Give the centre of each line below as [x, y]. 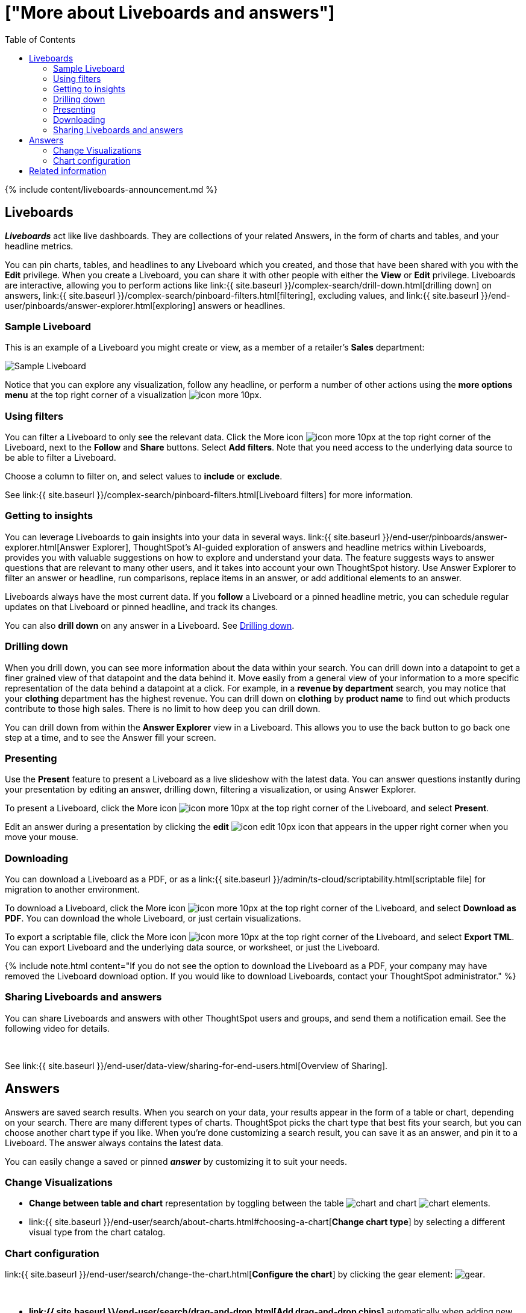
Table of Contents [40, 39]
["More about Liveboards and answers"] [170, 13]
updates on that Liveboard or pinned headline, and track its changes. [142, 607]
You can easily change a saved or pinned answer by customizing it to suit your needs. [176, 1161]
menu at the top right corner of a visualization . [133, 395]
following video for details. [57, 1028]
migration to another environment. [72, 890]
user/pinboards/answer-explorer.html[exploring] [100, 305]
